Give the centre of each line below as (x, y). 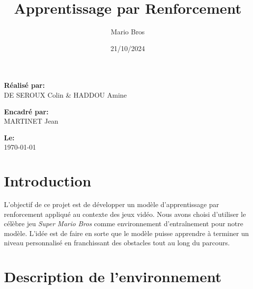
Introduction (48, 181)
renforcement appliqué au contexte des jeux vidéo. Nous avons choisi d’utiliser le (125, 214)
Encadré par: (26, 111)
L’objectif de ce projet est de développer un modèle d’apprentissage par (112, 204)
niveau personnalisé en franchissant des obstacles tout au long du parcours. (117, 243)
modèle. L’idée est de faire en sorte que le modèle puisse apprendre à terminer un (126, 233)
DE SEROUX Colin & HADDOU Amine (66, 94)
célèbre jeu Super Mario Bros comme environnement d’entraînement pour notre (124, 223)
